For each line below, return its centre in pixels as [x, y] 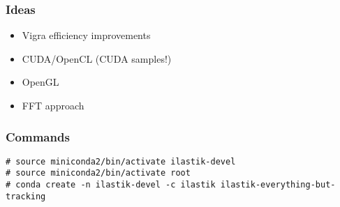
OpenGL [40, 82]
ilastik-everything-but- [278, 185]
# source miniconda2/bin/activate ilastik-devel [121, 161]
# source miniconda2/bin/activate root [98, 173]
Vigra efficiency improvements [86, 35]
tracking [26, 196]
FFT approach [53, 105]
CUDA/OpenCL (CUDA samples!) [97, 58]
